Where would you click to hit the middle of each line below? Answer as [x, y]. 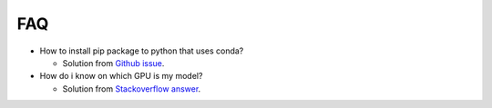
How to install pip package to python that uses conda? [142, 51]
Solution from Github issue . [113, 63]
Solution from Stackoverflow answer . [132, 88]
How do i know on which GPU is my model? [121, 76]
